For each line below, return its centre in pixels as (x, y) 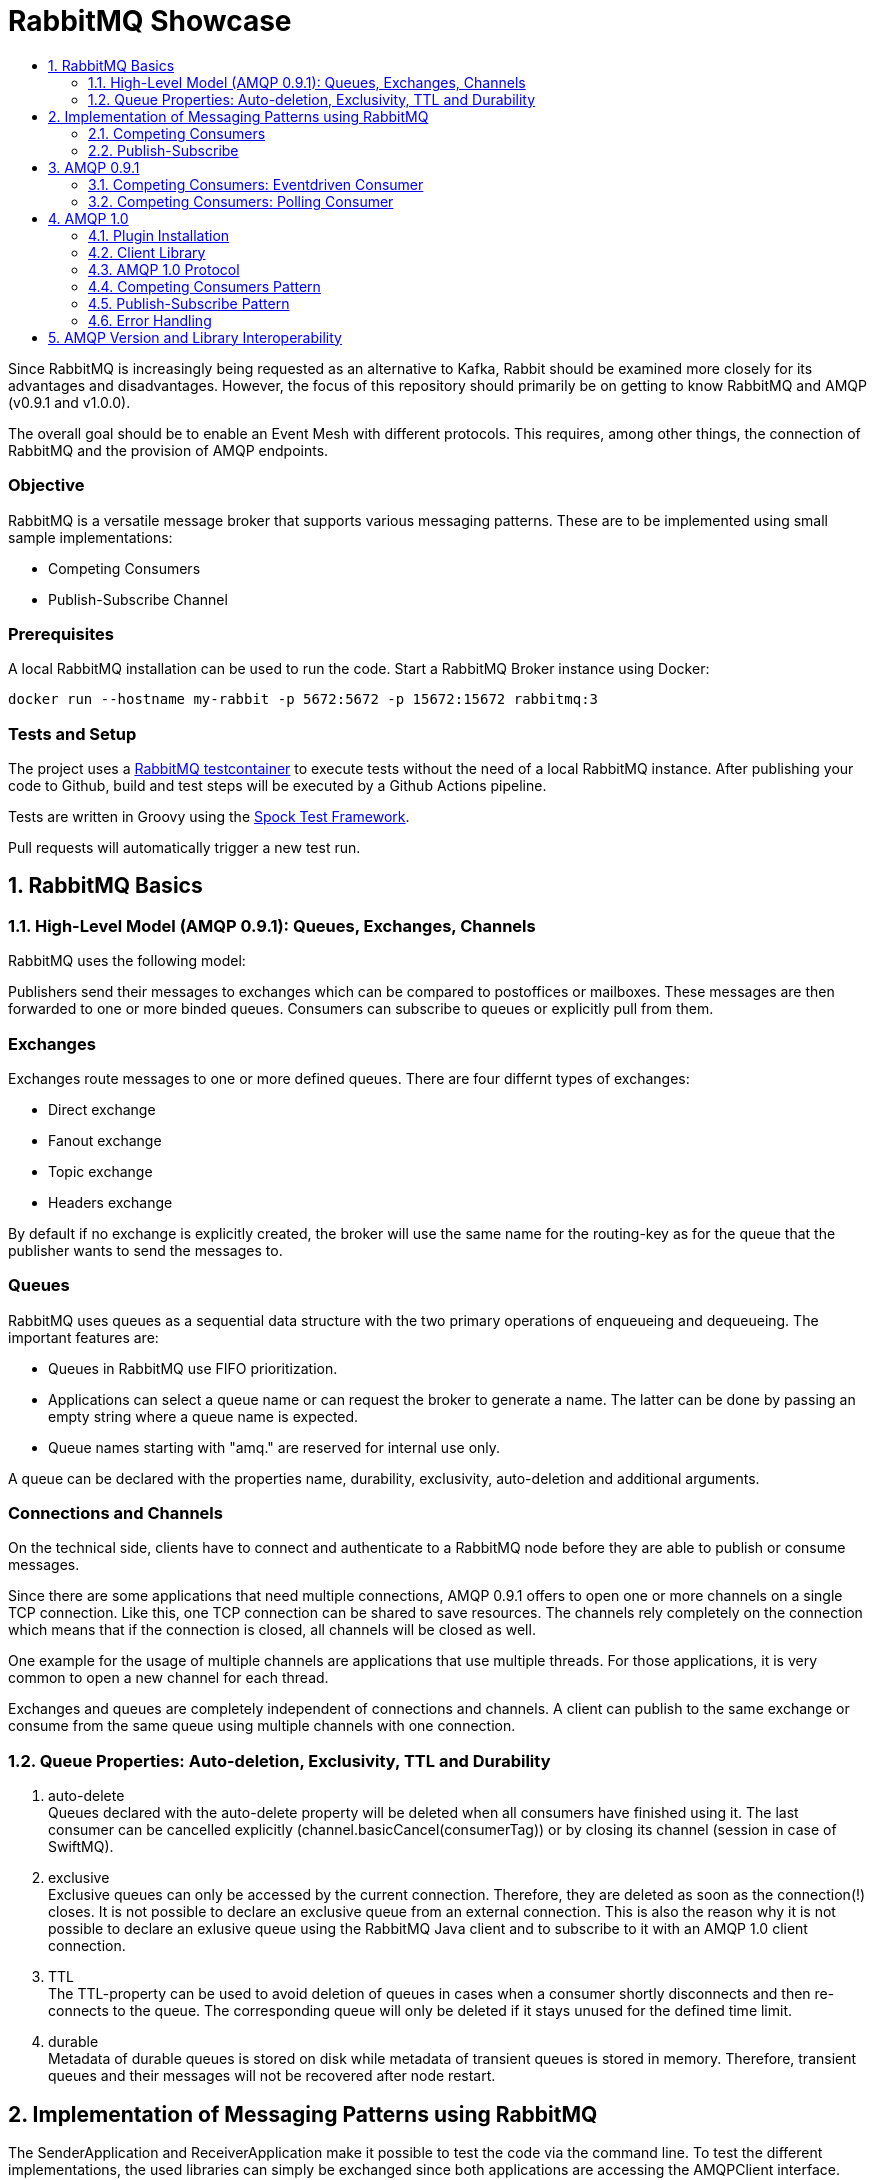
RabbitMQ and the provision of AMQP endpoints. (168, 450)
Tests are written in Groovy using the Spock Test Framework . (209, 816)
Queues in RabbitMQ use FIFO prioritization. (193, 1368)
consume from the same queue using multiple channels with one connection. (262, 1726)
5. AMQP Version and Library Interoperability (195, 337)
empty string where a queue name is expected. (203, 1416)
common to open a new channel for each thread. (168, 1678)
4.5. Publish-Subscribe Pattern (189, 303)
